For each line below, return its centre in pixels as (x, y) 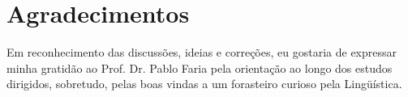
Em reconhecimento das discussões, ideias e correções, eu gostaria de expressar (202, 52)
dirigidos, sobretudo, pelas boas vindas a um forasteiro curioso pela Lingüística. (204, 84)
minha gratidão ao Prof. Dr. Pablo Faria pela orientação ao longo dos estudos (200, 67)
